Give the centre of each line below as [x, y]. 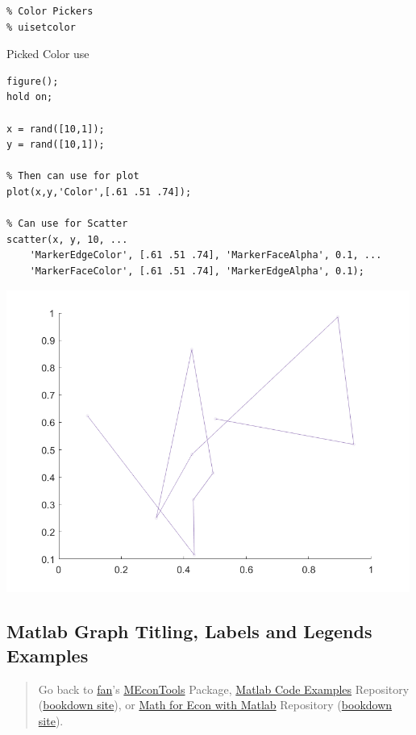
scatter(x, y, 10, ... [67, 239]
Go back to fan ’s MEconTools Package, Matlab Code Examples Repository [224, 689]
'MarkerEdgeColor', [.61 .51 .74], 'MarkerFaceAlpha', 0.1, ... [206, 255]
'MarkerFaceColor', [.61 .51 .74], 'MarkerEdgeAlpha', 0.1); [197, 271]
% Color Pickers [50, 11]
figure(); [33, 81]
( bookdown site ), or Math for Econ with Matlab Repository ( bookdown [215, 705]
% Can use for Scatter [67, 224]
